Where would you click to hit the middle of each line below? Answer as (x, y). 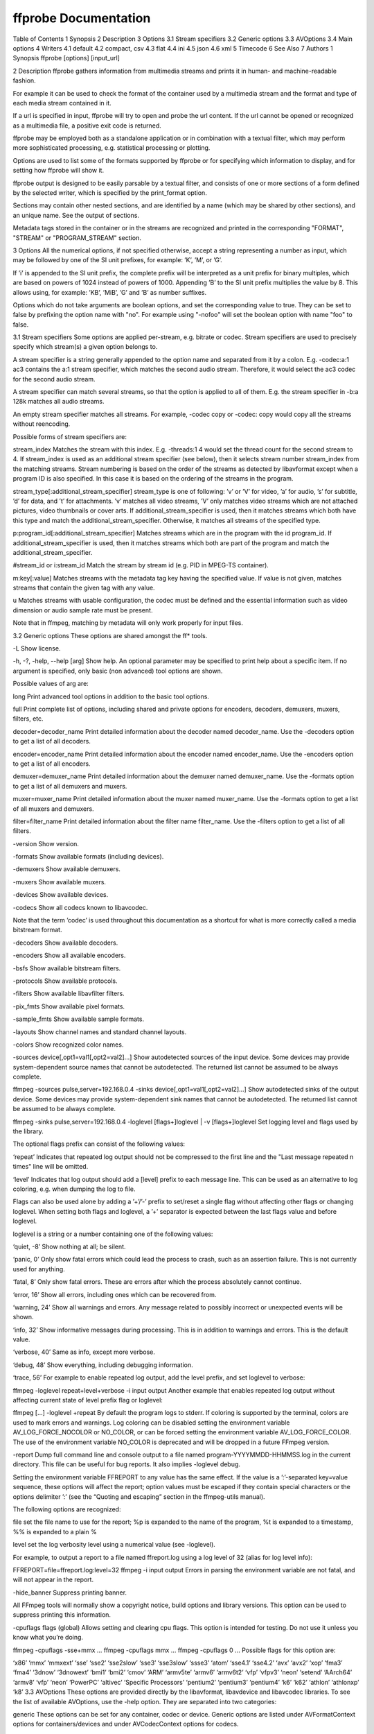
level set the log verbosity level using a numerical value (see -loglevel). (114, 1545)
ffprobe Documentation (82, 18)
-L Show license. (37, 649)
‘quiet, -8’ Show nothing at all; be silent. (69, 1246)
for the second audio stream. (54, 379)
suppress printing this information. (62, 1615)
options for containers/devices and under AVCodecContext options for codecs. (126, 1724)
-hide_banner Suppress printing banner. (70, 1593)
